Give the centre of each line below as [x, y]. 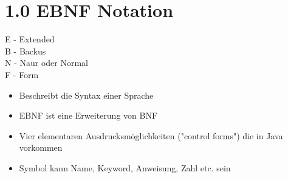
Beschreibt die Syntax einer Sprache [86, 95]
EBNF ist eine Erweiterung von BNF [88, 115]
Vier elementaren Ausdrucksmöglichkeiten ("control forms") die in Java [151, 135]
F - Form [22, 74]
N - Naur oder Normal [47, 63]
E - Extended [30, 39]
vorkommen [41, 147]
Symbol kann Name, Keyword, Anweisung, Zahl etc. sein [125, 167]
